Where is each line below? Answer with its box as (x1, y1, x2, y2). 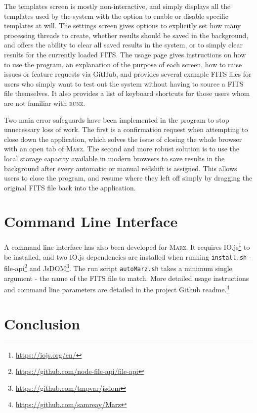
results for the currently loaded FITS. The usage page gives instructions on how (4, 49, 246, 59)
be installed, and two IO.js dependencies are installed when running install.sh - (4, 251, 252, 262)
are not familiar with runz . (4, 97, 86, 108)
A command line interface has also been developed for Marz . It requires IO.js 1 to (4, 240, 250, 252)
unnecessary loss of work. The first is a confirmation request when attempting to (4, 124, 248, 135)
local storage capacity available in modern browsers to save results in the (4, 153, 225, 163)
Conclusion (4, 313, 81, 333)
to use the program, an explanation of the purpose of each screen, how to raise (4, 59, 242, 69)
